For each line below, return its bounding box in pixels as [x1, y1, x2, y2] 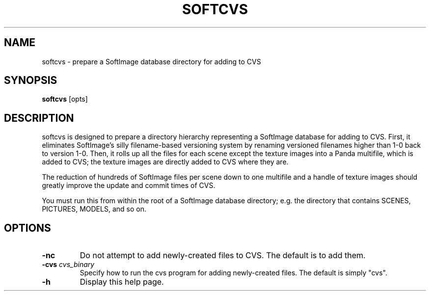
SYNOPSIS [4, 74, 57, 87]
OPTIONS [4, 221, 51, 234]
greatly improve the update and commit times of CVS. [42, 181, 215, 190]
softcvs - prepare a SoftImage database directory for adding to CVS [42, 57, 261, 66]
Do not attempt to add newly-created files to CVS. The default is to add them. [80, 250, 366, 261]
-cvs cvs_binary [42, 260, 95, 269]
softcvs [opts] [42, 95, 88, 104]
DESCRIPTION [4, 111, 74, 124]
